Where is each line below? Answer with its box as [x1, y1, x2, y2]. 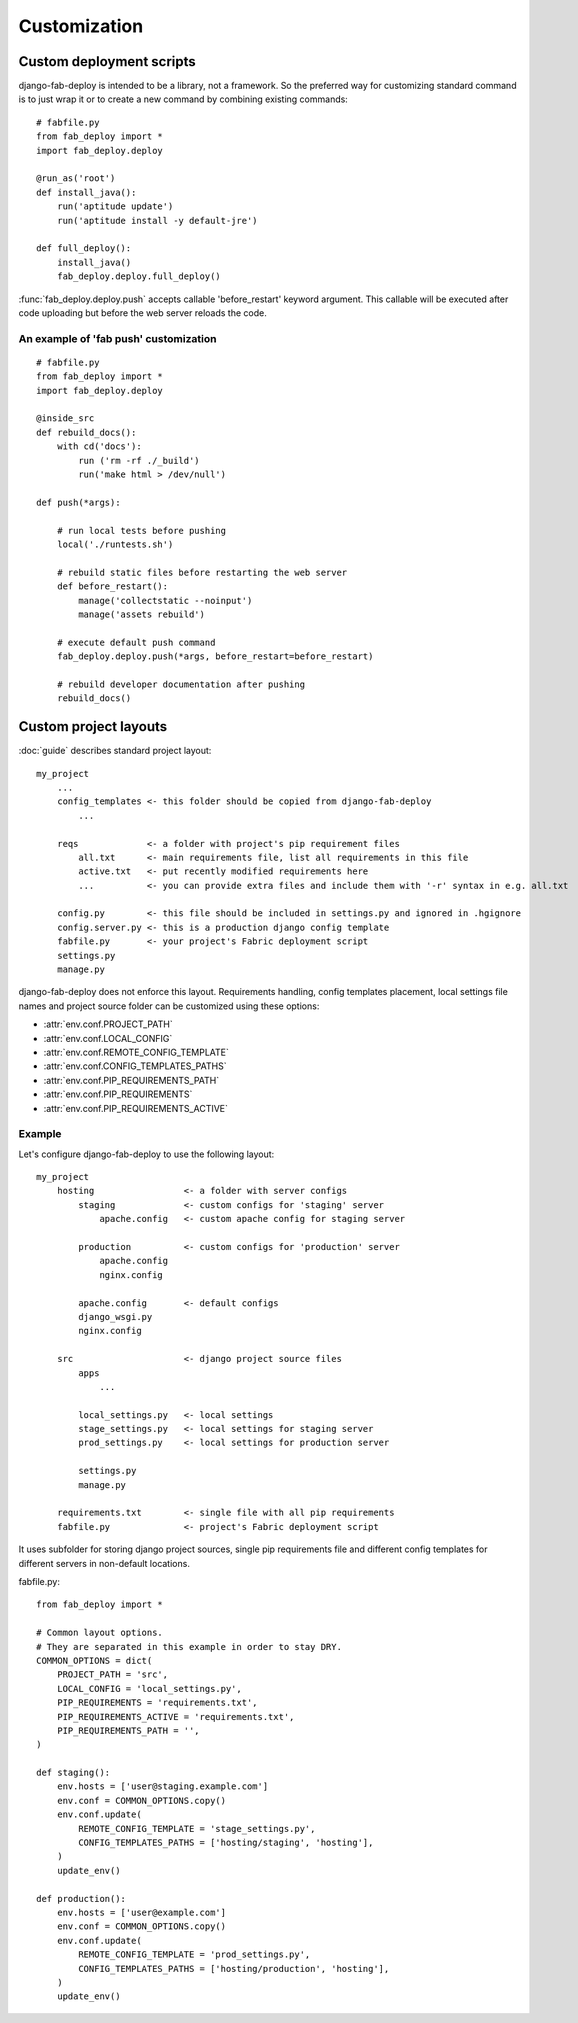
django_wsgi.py [78, 1311, 153, 1322]
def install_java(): [36, 186, 137, 198]
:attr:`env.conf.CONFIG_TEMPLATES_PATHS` [43, 1060, 227, 1072]
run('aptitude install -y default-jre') [56, 215, 259, 226]
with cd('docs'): [56, 441, 142, 452]
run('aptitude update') [56, 201, 174, 212]
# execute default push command [56, 636, 216, 648]
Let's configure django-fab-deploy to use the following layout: [18, 1148, 275, 1160]
